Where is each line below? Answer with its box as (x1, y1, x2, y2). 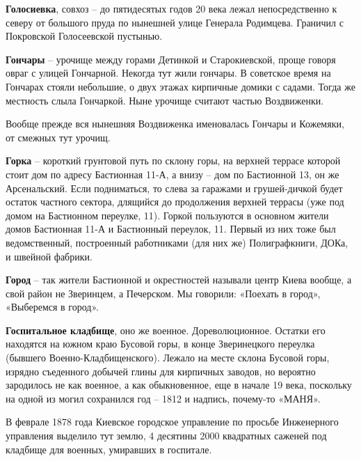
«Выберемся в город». (6, 299, 99, 314)
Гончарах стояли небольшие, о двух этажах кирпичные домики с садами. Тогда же (6, 79, 355, 93)
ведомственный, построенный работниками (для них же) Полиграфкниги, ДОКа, (6, 235, 348, 249)
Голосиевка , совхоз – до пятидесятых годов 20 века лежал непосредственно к (6, 1, 337, 15)
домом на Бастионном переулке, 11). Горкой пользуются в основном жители (6, 208, 329, 222)
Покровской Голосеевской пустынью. (6, 29, 163, 43)
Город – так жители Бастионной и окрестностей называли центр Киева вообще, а (6, 272, 352, 287)
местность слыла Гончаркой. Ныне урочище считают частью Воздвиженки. (6, 93, 324, 107)
